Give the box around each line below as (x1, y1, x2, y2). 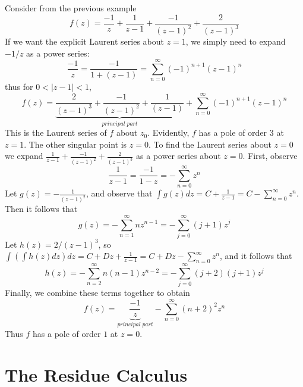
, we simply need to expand (185, 35, 286, 47)
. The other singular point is (24, 138, 127, 150)
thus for (5, 80, 33, 93)
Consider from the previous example (5, 2, 137, 14)
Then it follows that (5, 202, 78, 215)
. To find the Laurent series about (148, 138, 272, 150)
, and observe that (86, 187, 153, 199)
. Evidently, (147, 126, 190, 139)
